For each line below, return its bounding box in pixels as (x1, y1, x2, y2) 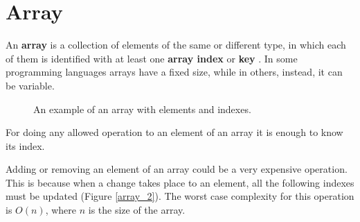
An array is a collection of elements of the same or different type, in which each (6, 37, 346, 52)
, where (45, 203, 77, 217)
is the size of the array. (88, 203, 186, 217)
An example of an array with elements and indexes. (33, 101, 251, 116)
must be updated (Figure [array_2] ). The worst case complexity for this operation (6, 189, 354, 203)
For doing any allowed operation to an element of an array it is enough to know (6, 125, 343, 139)
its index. (6, 138, 45, 153)
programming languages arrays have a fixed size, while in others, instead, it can (6, 65, 343, 79)
